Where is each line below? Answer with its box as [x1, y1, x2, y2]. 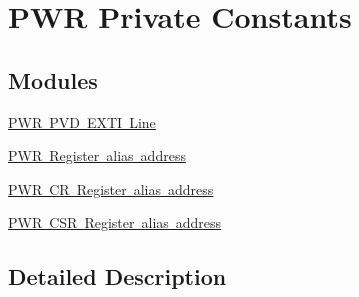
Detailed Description [8, 261, 227, 292]
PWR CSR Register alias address [8, 212, 222, 233]
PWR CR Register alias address [8, 178, 214, 199]
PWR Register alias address [8, 145, 186, 166]
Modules [8, 64, 98, 95]
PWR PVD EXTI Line [8, 111, 156, 132]
